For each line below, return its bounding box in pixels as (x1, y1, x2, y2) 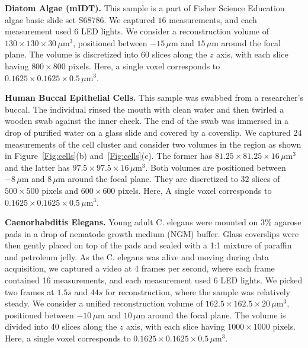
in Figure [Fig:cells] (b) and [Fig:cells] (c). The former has (5, 149, 213, 162)
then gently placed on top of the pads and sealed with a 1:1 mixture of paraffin (5, 239, 292, 251)
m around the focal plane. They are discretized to (58, 173, 238, 185)
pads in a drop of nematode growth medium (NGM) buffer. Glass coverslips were (5, 227, 299, 240)
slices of (252, 173, 280, 185)
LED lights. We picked (220, 274, 303, 286)
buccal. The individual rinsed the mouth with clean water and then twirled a (5, 103, 284, 115)
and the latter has (5, 161, 70, 173)
